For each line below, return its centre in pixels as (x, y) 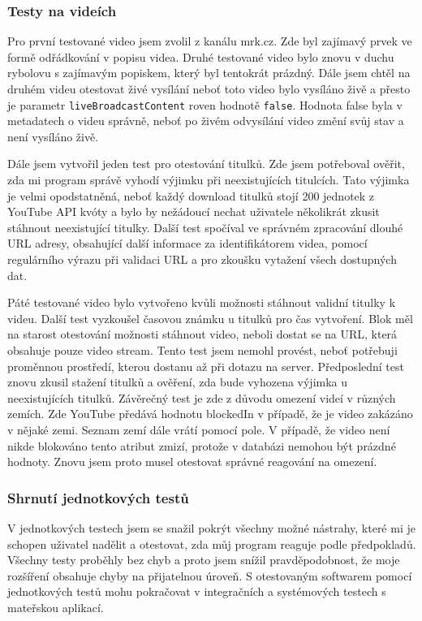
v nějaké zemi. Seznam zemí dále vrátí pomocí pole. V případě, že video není (199, 429)
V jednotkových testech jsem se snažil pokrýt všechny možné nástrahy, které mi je (211, 527)
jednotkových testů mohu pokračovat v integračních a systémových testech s (197, 591)
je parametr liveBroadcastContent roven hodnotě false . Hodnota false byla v (205, 104)
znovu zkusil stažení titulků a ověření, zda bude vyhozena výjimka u (178, 382)
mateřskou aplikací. (56, 607)
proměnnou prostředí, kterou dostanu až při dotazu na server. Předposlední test (206, 366)
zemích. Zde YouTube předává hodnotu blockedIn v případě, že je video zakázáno (210, 414)
